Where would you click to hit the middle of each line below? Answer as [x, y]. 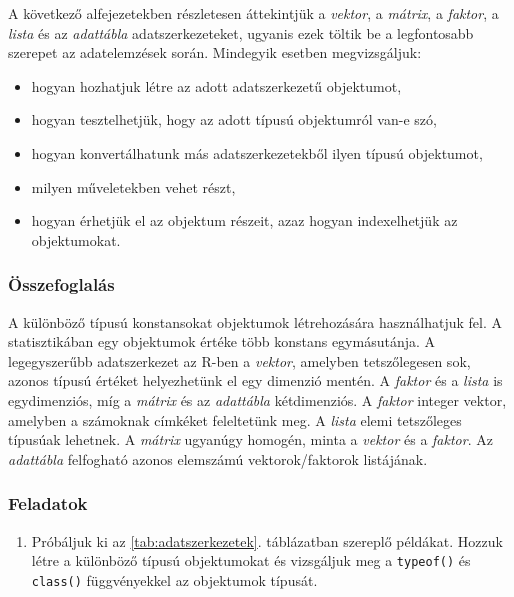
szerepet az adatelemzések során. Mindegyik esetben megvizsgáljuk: [215, 52]
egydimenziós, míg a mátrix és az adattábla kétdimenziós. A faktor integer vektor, [257, 399]
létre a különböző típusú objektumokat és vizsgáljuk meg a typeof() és [251, 560]
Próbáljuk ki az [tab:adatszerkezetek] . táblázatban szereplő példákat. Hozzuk [267, 540]
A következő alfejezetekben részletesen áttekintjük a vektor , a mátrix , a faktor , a [253, 13]
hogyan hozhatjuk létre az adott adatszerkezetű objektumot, [216, 85]
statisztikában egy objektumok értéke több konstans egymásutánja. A [222, 341]
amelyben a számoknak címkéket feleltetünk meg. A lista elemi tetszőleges [235, 419]
